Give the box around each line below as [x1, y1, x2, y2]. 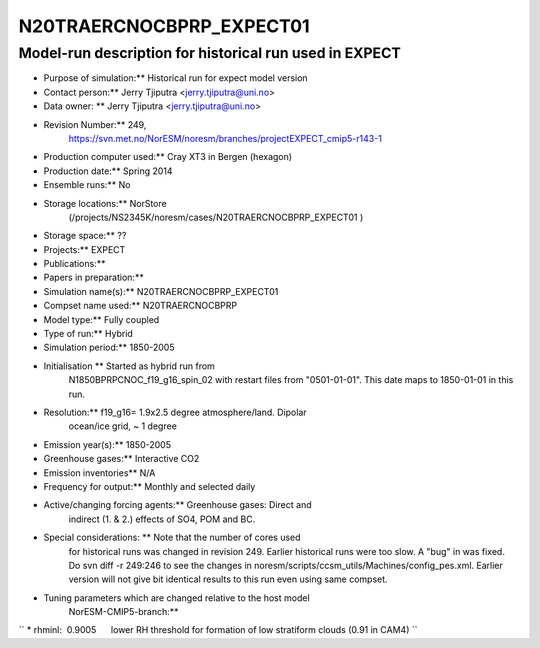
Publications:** [43, 258, 106, 270]
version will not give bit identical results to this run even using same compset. [68, 573, 389, 585]
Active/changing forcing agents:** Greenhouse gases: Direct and [43, 499, 312, 511]
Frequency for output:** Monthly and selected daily [43, 480, 256, 492]
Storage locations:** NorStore [43, 197, 167, 209]
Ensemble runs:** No [43, 179, 131, 191]
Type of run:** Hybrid [43, 328, 134, 340]
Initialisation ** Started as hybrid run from [43, 360, 215, 372]
